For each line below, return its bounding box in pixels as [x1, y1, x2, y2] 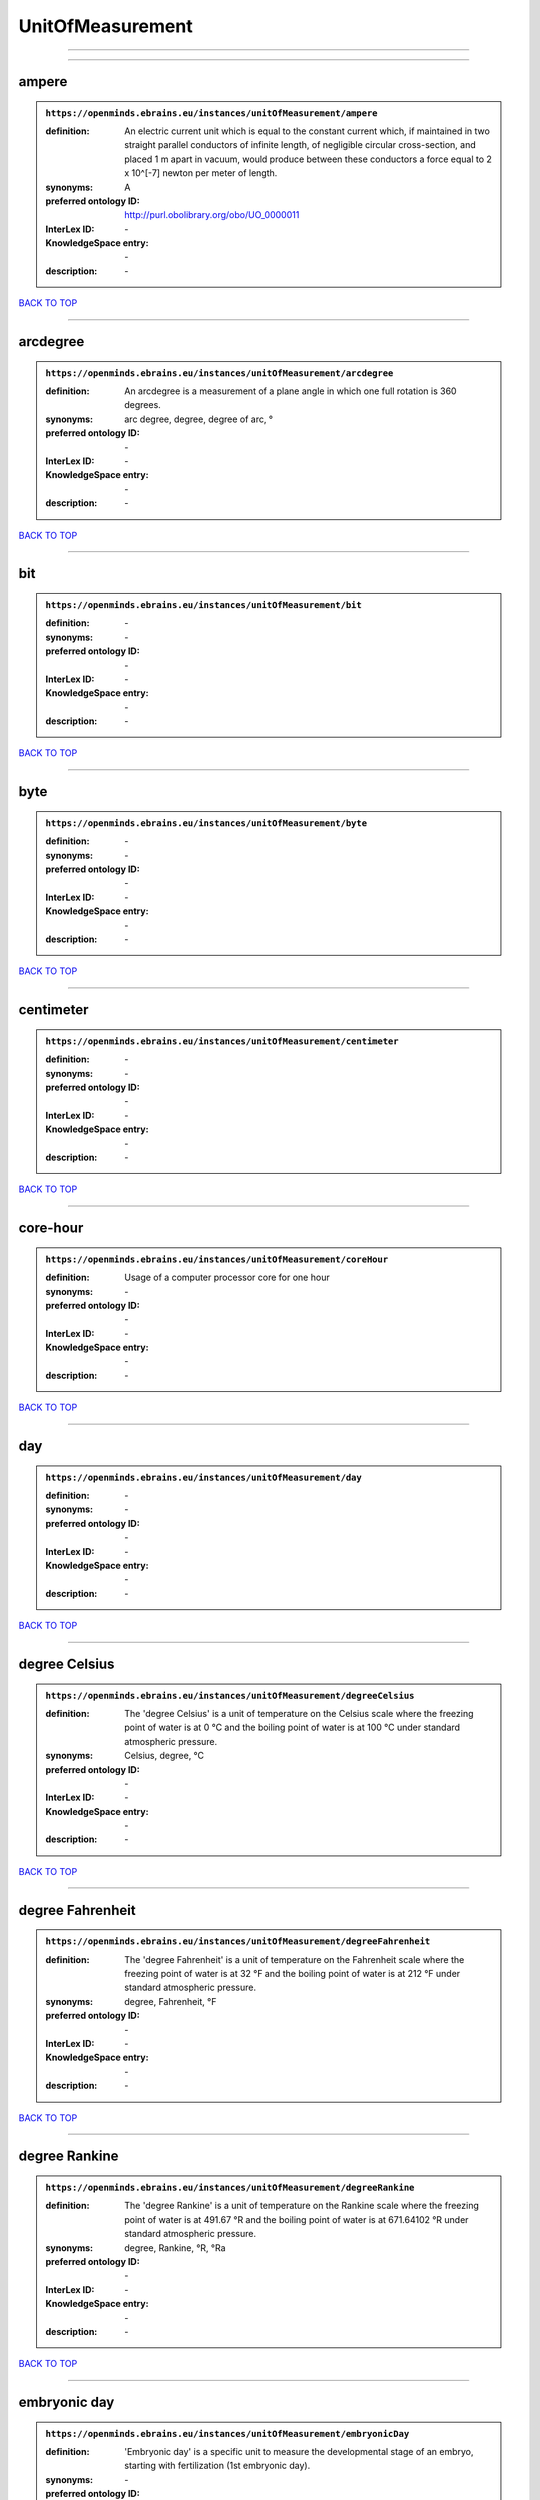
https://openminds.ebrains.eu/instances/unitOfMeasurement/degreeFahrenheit [45, 1936, 431, 1947]
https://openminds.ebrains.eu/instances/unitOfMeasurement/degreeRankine [45, 2181, 415, 2193]
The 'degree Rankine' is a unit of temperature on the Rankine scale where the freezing [124, 2200, 480, 2212]
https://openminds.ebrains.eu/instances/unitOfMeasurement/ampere [45, 107, 379, 119]
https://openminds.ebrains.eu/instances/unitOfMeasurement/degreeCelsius [45, 1690, 415, 1701]
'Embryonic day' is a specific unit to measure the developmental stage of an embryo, [124, 2446, 474, 2458]
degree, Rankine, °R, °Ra [124, 2241, 226, 2254]
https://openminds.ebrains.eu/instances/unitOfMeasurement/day [45, 1471, 362, 1483]
